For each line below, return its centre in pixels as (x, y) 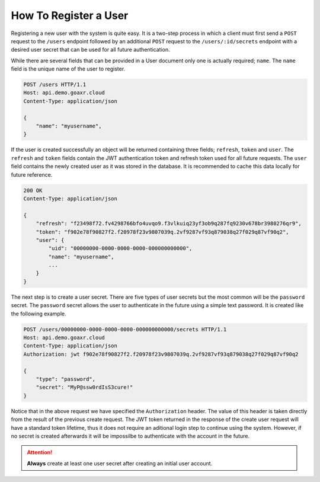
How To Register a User (70, 15)
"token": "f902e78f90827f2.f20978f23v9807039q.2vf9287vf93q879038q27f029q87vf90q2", (163, 232)
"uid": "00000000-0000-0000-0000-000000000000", (120, 248)
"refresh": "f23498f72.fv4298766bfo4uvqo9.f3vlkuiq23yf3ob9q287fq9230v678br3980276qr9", (169, 224)
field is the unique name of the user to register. (68, 69)
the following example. (39, 314)
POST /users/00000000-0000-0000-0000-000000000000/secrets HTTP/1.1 (125, 329)
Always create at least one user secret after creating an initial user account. (120, 463)
